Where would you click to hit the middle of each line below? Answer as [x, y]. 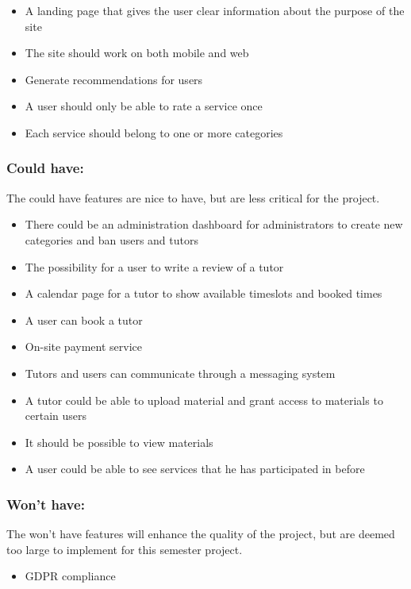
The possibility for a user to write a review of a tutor [154, 266]
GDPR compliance [70, 576]
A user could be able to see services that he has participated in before [195, 469]
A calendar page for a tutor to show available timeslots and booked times [204, 293]
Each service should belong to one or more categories [154, 132]
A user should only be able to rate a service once [144, 106]
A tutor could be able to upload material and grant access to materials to [204, 400]
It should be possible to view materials [119, 442]
